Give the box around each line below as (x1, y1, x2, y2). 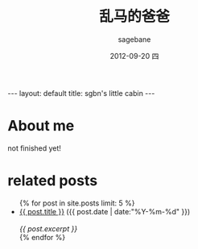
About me (7, 117, 75, 135)
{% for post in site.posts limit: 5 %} (19, 198, 135, 208)
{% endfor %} (19, 232, 66, 242)
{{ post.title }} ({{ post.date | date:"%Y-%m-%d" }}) (19, 206, 191, 216)
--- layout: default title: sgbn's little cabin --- (7, 88, 155, 98)
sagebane (118, 34, 151, 44)
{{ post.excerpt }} (19, 223, 78, 234)
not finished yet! (7, 143, 62, 153)
